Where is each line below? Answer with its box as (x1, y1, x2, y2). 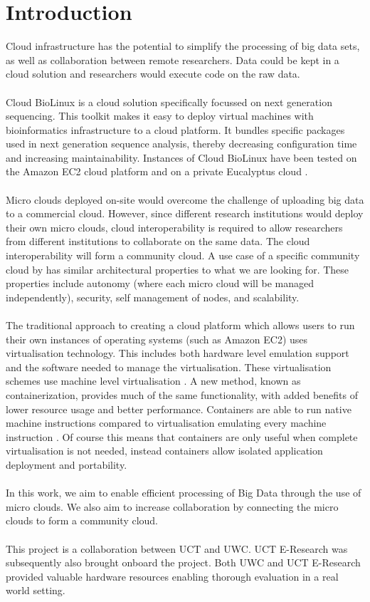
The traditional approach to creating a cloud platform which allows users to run (6, 318, 355, 332)
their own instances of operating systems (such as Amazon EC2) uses (6, 331, 308, 346)
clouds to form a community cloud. (6, 513, 159, 528)
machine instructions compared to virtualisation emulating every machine (6, 415, 327, 430)
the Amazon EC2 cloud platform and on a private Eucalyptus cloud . (6, 164, 308, 179)
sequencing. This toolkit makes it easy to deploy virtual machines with (6, 108, 314, 123)
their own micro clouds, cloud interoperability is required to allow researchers (6, 219, 343, 234)
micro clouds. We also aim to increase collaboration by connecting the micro (6, 499, 339, 514)
